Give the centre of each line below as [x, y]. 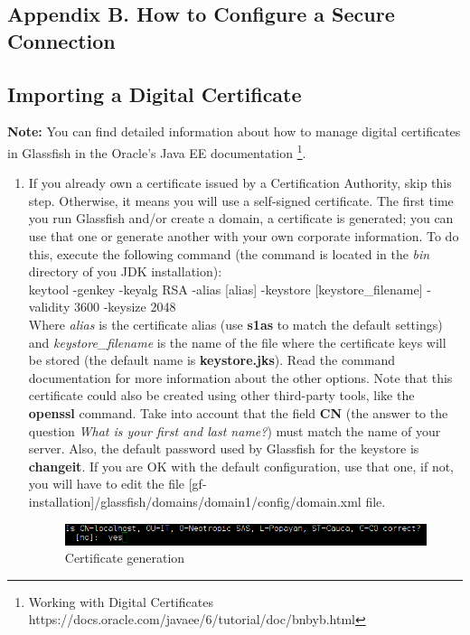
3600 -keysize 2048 [125, 307]
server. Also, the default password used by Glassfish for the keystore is [224, 448]
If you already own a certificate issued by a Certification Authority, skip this [240, 183]
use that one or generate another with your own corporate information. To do [244, 236]
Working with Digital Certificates [121, 601]
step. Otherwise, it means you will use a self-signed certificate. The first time [241, 200]
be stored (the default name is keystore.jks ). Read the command [212, 360]
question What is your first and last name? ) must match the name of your [235, 430]
